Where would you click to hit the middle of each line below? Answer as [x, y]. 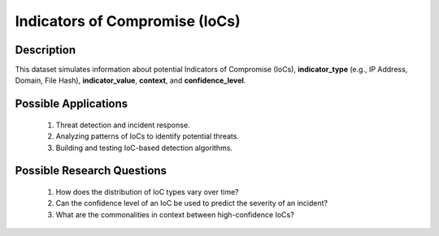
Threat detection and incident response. [123, 125]
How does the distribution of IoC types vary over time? [147, 192]
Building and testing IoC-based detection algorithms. [144, 148]
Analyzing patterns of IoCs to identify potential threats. [148, 136]
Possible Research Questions [91, 171]
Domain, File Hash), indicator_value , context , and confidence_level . [130, 80]
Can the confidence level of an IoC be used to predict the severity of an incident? [192, 204]
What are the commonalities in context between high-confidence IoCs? [175, 214]
